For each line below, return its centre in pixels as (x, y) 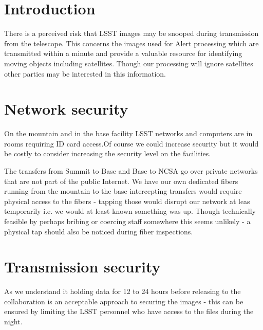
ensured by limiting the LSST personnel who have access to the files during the (129, 311)
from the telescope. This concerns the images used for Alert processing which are (131, 43)
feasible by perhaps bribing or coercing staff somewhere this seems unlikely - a (127, 221)
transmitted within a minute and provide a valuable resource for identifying (123, 53)
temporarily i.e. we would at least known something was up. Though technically (130, 211)
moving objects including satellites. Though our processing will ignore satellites (129, 63)
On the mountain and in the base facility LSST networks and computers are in (128, 133)
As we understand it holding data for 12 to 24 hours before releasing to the (123, 291)
